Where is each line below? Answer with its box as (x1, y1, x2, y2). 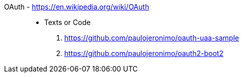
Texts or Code (44, 18, 91, 26)
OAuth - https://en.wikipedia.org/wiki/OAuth (4, 2, 149, 11)
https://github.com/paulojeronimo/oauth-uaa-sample (64, 33, 239, 42)
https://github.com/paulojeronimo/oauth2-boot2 (64, 49, 223, 57)
